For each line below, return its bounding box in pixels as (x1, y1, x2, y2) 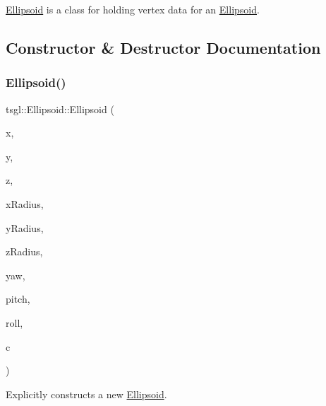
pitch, (6, 291, 30, 306)
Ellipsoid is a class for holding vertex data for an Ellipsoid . (6, 2, 260, 16)
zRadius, (6, 244, 43, 259)
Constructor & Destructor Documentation (6, 36, 321, 58)
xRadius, (6, 196, 44, 211)
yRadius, (6, 220, 44, 235)
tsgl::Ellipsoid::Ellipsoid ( (6, 101, 114, 116)
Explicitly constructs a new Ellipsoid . (6, 386, 167, 401)
